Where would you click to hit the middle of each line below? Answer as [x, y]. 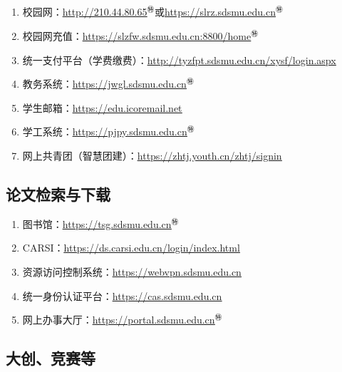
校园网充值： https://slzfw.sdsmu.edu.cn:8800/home [137, 35]
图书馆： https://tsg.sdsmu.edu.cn [97, 223]
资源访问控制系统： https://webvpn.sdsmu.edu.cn [132, 271]
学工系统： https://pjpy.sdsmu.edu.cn [105, 131]
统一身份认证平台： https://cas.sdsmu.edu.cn [122, 295]
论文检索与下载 [58, 193]
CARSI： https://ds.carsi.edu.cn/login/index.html [131, 248]
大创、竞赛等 [51, 358]
